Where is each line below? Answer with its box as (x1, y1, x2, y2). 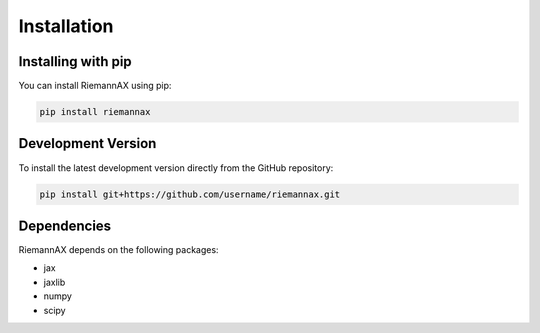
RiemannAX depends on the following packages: (18, 244, 219, 256)
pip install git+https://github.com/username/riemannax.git (39, 188, 341, 200)
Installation (18, 15, 114, 37)
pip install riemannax (39, 106, 151, 118)
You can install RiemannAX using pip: (18, 80, 172, 92)
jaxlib (43, 276, 66, 288)
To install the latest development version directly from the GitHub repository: (18, 161, 334, 174)
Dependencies (18, 217, 112, 234)
